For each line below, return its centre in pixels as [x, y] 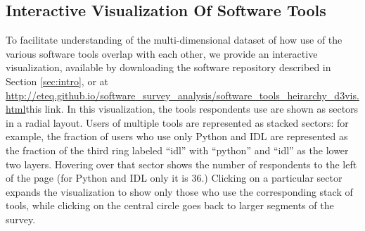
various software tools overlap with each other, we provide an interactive [162, 53]
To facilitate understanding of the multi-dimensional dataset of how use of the [174, 40]
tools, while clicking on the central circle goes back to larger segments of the [170, 205]
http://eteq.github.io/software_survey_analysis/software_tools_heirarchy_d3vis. [182, 95]
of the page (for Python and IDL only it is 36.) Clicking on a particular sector [174, 178]
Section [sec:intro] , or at [57, 81]
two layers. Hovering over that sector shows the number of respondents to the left [181, 164]
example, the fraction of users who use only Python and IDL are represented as [177, 136]
